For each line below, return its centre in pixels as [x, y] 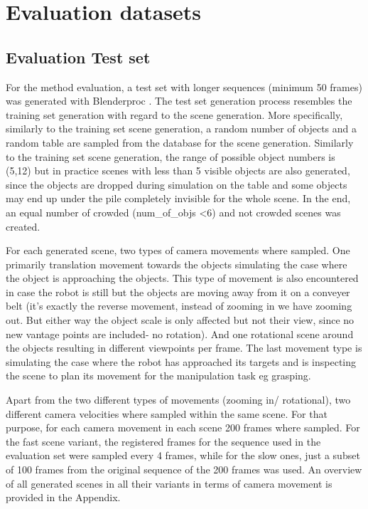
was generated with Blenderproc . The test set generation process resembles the [179, 101]
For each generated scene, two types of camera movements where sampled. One [178, 250]
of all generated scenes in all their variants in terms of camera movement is [169, 483]
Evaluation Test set [78, 57]
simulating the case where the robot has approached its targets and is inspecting [181, 361]
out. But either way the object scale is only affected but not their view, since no [180, 320]
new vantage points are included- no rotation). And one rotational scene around [180, 334]
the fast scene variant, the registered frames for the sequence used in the [163, 441]
